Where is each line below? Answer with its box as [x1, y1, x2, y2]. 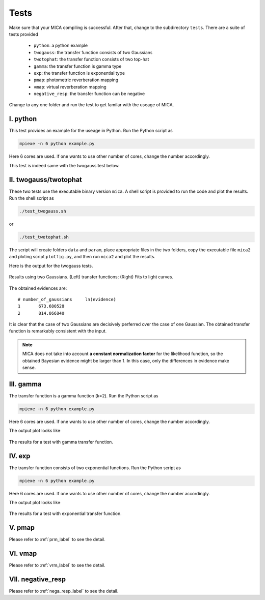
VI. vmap [9, 549, 37, 558]
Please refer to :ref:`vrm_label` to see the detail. [9, 562, 106, 568]
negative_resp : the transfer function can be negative [33, 91, 145, 97]
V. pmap [9, 524, 35, 532]
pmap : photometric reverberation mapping [33, 77, 119, 83]
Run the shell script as [9, 195, 54, 201]
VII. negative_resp [9, 575, 66, 583]
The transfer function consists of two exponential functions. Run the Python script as [9, 465, 181, 471]
